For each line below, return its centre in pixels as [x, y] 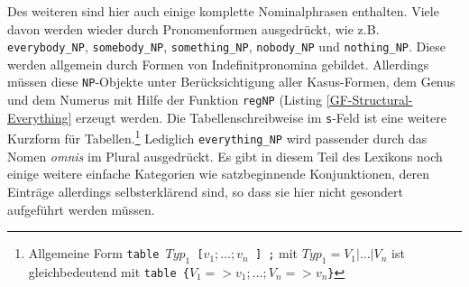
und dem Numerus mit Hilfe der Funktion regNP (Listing [165, 100]
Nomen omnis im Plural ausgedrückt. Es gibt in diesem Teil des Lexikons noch [225, 156]
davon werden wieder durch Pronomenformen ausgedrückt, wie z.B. [193, 28]
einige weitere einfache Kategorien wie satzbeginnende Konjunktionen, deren [219, 174]
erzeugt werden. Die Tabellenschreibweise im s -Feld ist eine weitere [261, 117]
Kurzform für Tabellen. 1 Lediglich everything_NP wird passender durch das [217, 137]
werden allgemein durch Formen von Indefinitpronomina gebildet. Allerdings [218, 64]
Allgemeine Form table [94, 253]
